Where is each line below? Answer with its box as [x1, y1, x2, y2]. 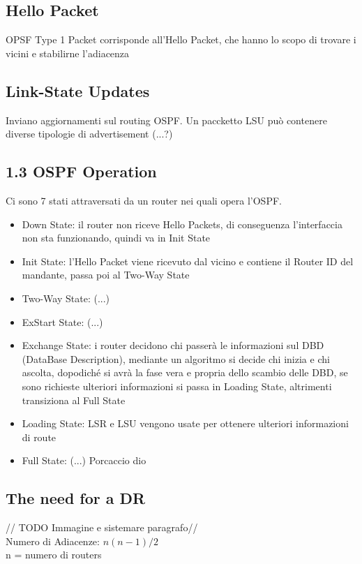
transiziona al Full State [22, 392, 126, 407]
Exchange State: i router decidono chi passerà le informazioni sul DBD [22, 338, 324, 352]
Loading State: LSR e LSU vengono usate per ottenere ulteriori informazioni [22, 416, 349, 431]
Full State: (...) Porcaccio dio [22, 453, 146, 468]
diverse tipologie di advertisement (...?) [6, 126, 173, 141]
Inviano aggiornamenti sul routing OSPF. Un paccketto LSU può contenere [6, 112, 327, 127]
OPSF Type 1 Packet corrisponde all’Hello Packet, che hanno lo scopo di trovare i [6, 32, 356, 47]
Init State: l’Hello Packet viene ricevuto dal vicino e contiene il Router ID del [22, 253, 354, 268]
